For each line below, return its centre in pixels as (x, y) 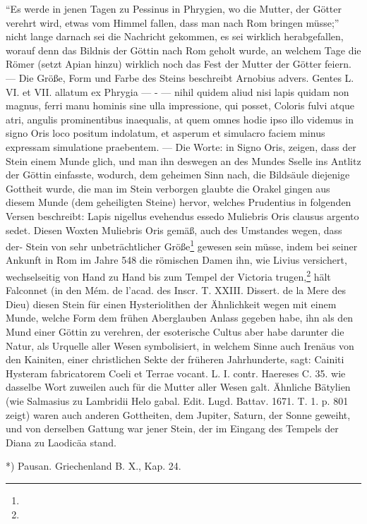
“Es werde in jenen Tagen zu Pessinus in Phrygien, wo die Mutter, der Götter (174, 8)
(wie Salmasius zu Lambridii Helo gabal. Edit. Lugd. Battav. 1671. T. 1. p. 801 (177, 400)
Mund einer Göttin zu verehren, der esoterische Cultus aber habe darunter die (175, 331)
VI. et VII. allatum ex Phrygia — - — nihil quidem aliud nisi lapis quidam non (178, 91)
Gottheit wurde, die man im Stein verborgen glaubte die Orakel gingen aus (168, 188)
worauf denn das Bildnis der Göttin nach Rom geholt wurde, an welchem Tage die (183, 50)
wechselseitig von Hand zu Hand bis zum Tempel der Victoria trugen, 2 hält (168, 275)
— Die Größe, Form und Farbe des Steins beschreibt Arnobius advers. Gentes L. (180, 77)
